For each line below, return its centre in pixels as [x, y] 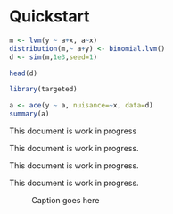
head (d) [24, 73]
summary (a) [29, 114]
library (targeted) [43, 90]
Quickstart [50, 17]
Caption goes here [66, 201]
